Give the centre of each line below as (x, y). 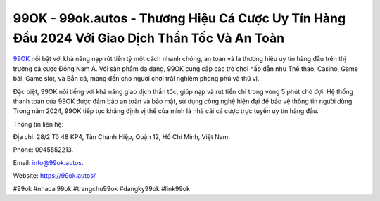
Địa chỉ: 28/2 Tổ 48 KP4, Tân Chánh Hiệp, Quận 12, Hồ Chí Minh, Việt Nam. (121, 137)
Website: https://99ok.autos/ (55, 176)
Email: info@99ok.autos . (48, 162)
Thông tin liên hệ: (38, 124)
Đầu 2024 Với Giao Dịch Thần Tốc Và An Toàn (149, 38)
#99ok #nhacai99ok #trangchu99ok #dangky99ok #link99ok (101, 188)
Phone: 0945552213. (43, 150)
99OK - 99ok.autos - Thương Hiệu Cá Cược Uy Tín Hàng (179, 18)
